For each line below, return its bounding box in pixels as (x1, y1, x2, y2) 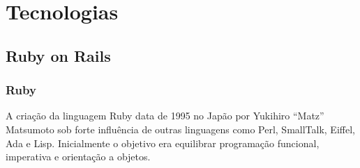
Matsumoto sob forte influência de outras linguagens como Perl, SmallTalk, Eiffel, (6, 121, 355, 136)
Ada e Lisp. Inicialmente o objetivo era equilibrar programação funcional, (6, 135, 320, 150)
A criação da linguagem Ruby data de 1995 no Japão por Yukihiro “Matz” (6, 108, 324, 123)
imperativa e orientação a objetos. (6, 149, 151, 164)
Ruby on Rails (6, 44, 111, 66)
